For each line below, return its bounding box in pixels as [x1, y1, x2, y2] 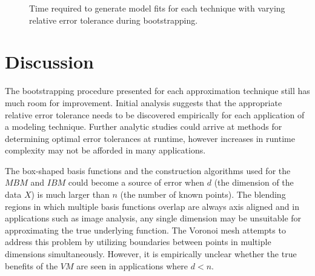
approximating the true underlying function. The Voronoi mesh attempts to [5, 223, 286, 236]
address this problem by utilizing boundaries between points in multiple [5, 235, 271, 248]
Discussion [5, 49, 94, 74]
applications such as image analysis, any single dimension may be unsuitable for [5, 212, 302, 224]
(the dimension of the [214, 176, 294, 189]
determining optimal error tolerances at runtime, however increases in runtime [5, 132, 295, 144]
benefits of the [5, 259, 58, 272]
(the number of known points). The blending [120, 188, 286, 201]
